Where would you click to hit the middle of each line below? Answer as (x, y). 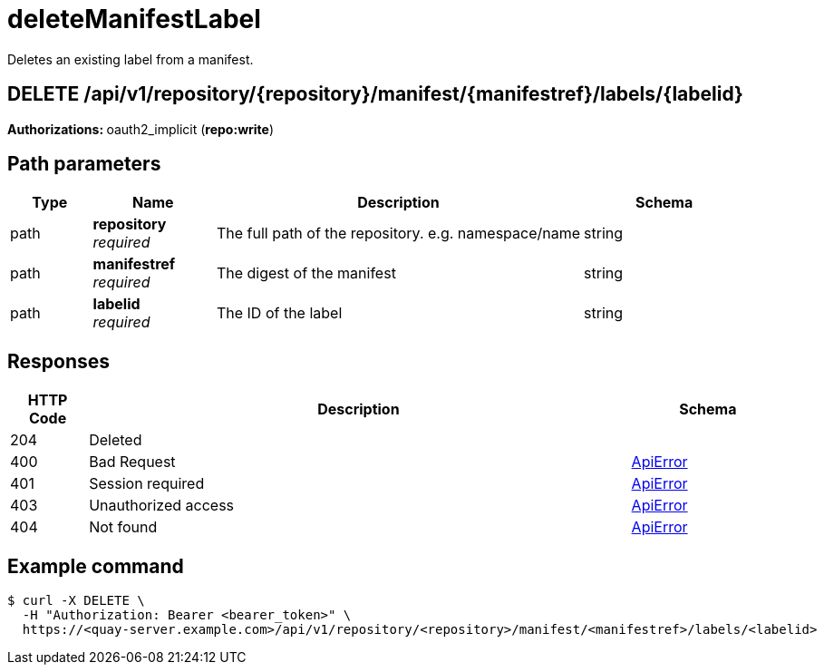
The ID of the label (279, 313)
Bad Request (132, 462)
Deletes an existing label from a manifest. (131, 59)
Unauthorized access (162, 506)
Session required (147, 484)
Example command (96, 566)
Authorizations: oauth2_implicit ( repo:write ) (141, 129)
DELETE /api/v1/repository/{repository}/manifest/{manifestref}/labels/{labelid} (375, 94)
